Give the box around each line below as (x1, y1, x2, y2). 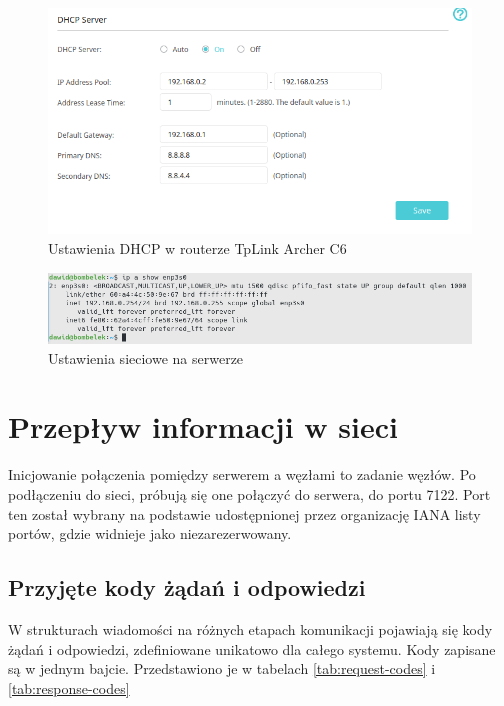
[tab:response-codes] (8, 677, 130, 698)
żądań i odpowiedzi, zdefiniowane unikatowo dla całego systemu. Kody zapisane (8, 638, 496, 659)
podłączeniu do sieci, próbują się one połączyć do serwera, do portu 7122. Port (8, 483, 491, 504)
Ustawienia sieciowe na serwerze (48, 347, 244, 368)
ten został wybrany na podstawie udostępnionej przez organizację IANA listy (8, 503, 481, 524)
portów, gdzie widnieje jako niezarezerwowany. (8, 523, 292, 544)
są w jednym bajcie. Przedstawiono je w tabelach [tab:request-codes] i (8, 658, 436, 679)
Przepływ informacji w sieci (8, 406, 398, 447)
